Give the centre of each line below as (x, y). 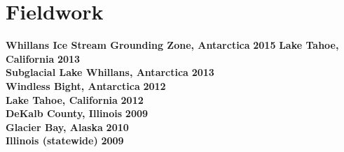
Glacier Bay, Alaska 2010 (67, 127)
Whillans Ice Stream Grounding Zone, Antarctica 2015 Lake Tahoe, (172, 45)
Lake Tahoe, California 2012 (75, 99)
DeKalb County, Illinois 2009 (77, 113)
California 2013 (43, 58)
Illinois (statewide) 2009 (65, 140)
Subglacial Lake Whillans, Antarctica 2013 (110, 72)
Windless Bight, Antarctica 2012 (86, 85)
